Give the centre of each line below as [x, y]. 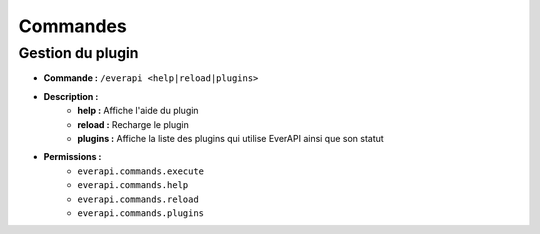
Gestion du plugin [78, 53]
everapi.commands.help [133, 185]
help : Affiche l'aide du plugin [138, 111]
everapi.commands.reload [138, 199]
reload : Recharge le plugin [133, 124]
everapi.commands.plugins [141, 213]
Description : [71, 96]
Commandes [72, 26]
